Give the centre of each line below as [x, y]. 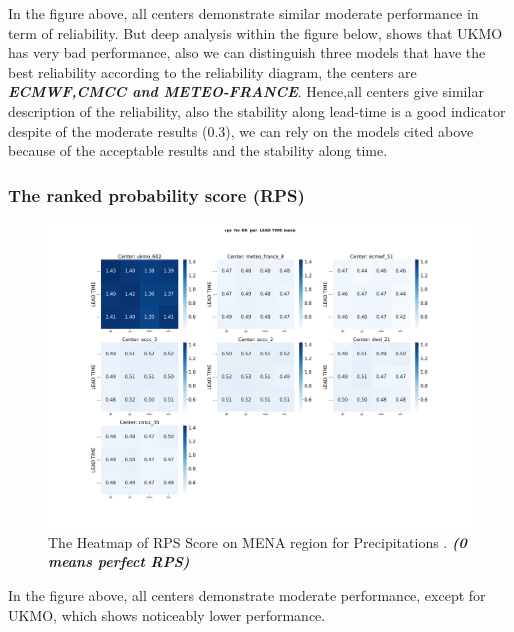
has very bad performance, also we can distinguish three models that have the [247, 52]
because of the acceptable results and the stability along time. [198, 150]
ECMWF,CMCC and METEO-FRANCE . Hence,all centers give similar [246, 91]
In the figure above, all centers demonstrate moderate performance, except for [247, 594]
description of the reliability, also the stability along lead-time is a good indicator [257, 110]
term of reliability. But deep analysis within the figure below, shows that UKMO [255, 32]
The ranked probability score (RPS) [156, 194]
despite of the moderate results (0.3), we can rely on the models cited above [241, 130]
